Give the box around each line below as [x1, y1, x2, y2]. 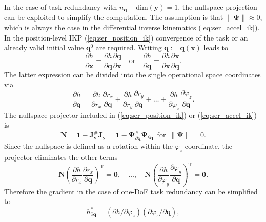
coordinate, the [185, 140, 232, 151]
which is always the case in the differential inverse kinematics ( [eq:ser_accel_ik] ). [4, 22, 260, 33]
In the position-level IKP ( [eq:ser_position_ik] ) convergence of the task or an [4, 32, 248, 43]
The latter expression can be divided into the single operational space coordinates [4, 69, 261, 79]
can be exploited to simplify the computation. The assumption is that [4, 12, 223, 23]
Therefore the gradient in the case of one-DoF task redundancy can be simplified [4, 186, 258, 196]
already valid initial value [4, 42, 84, 53]
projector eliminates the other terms [4, 151, 118, 162]
